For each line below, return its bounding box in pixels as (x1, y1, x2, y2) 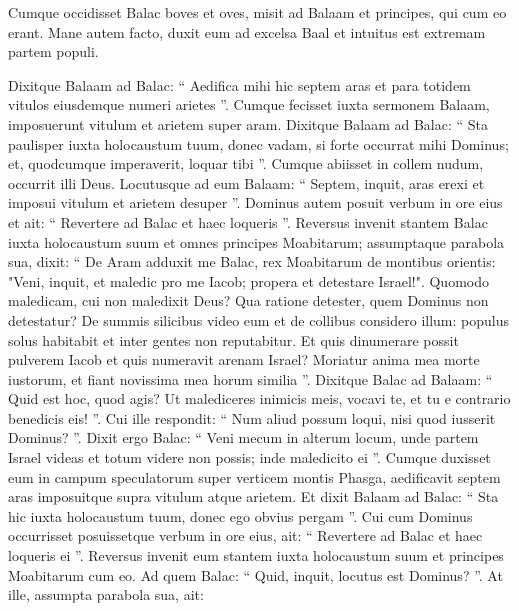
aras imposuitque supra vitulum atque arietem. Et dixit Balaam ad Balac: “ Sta (8, 486, 499, 507)
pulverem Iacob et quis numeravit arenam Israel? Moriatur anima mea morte (8, 349, 480, 370)
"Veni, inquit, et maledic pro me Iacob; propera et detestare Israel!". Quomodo (8, 270, 489, 291)
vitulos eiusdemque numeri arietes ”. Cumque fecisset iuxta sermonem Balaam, (8, 94, 490, 115)
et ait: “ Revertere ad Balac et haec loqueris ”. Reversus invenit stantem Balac (8, 211, 488, 232)
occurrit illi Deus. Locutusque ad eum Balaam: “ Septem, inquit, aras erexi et (8, 172, 485, 193)
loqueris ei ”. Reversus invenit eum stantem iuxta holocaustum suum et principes (8, 545, 504, 566)
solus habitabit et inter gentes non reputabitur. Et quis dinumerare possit (8, 329, 459, 350)
